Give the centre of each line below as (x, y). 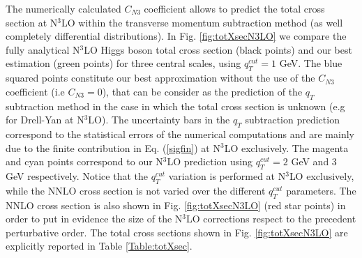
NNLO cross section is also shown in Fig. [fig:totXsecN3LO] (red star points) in (176, 205)
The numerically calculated (63, 8)
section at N (32, 22)
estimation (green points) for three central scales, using (123, 63)
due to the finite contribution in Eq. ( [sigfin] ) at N (113, 147)
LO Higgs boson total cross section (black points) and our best (218, 49)
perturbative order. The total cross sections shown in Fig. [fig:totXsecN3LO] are (177, 232)
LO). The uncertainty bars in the (159, 120)
